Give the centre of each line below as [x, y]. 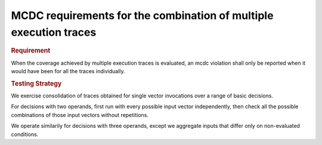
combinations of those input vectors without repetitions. [80, 115]
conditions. [25, 134]
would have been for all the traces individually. [68, 71]
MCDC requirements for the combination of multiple [142, 15]
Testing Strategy [36, 83]
